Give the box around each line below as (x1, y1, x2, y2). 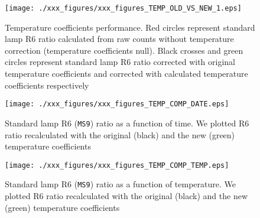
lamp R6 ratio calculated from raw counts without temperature (5, 32, 234, 45)
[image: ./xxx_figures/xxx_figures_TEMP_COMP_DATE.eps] (5, 100, 229, 109)
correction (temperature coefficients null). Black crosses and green (5, 44, 243, 56)
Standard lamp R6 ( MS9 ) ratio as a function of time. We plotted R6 (5, 116, 249, 129)
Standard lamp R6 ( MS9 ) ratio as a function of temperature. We (5, 178, 236, 190)
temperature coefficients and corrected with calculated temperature (5, 67, 248, 80)
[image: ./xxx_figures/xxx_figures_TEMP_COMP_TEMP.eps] (5, 161, 229, 170)
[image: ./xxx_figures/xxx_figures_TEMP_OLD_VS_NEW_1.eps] (5, 4, 242, 12)
